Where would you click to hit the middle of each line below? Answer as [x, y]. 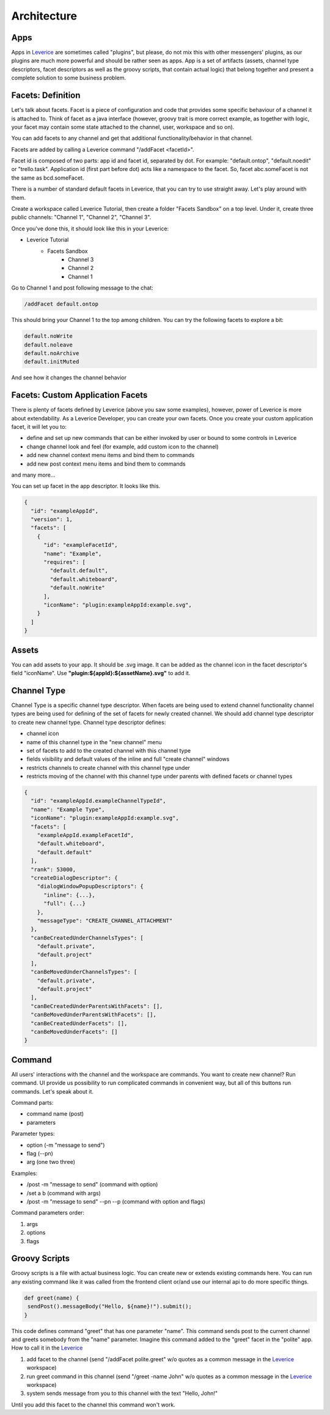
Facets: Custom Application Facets [79, 395]
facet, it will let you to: [39, 426]
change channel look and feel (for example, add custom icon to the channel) [123, 447]
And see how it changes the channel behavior [69, 378]
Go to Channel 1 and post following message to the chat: [82, 288]
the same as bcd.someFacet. [48, 178]
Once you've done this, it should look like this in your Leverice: [90, 229]
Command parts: [32, 1103]
